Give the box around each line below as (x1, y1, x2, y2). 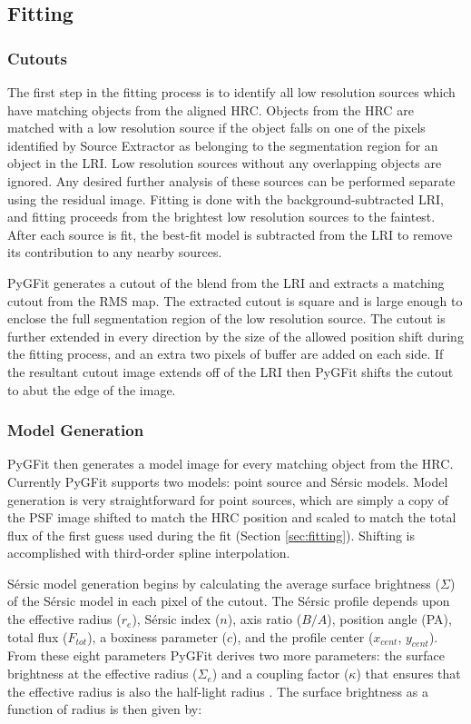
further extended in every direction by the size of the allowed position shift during (7, 326, 464, 345)
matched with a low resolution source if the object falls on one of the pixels (7, 118, 426, 137)
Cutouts (7, 46, 67, 69)
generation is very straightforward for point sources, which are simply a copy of (7, 490, 449, 509)
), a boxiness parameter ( (87, 627, 228, 646)
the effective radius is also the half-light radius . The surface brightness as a (7, 681, 428, 700)
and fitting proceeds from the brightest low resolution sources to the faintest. (7, 207, 436, 226)
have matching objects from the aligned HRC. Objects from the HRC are (7, 100, 414, 119)
